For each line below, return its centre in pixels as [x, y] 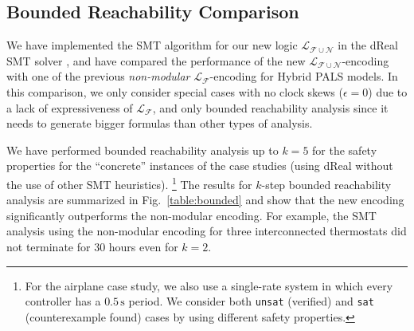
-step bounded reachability [326, 184]
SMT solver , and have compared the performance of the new [156, 60]
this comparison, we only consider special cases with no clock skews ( [175, 91]
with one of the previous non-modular [98, 76]
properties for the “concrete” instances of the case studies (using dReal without [200, 165]
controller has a [63, 301]
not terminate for [49, 246]
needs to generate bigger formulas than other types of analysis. [160, 123]
